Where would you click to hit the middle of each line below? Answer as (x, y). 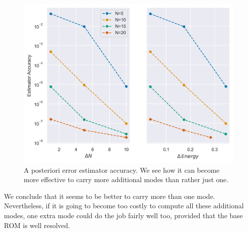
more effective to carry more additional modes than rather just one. (126, 179)
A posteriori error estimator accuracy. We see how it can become (122, 170)
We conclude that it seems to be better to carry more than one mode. (110, 196)
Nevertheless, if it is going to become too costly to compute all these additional (124, 206)
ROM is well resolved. (37, 225)
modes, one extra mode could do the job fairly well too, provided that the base (124, 215)
